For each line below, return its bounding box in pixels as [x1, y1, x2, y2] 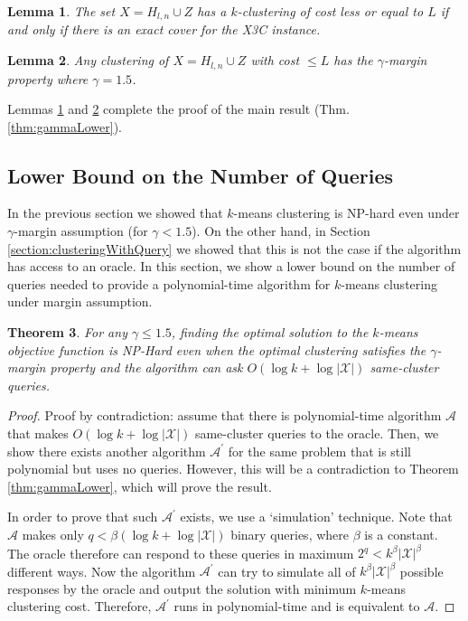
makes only [22, 524, 84, 543]
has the [333, 51, 373, 70]
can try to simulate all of [218, 561, 356, 580]
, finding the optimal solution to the [171, 323, 369, 342]
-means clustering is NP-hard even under [233, 203, 460, 222]
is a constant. [364, 524, 438, 543]
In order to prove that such [7, 507, 158, 526]
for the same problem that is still [228, 441, 411, 460]
